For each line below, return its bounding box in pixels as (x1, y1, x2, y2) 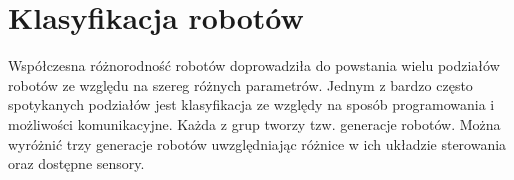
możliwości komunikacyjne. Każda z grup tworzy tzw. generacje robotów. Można (8, 113, 501, 134)
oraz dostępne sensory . (8, 153, 145, 174)
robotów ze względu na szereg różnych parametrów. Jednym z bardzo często (8, 74, 473, 95)
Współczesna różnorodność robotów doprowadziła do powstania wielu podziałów (8, 55, 500, 76)
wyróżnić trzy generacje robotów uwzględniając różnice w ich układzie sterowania (8, 133, 507, 154)
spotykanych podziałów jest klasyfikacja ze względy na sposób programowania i (8, 94, 495, 115)
